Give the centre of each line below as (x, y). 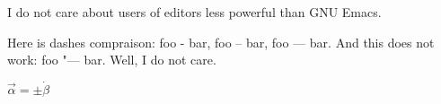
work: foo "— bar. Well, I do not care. (112, 60)
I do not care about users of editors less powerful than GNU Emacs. (194, 12)
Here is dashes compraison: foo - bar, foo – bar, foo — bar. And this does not (221, 42)
